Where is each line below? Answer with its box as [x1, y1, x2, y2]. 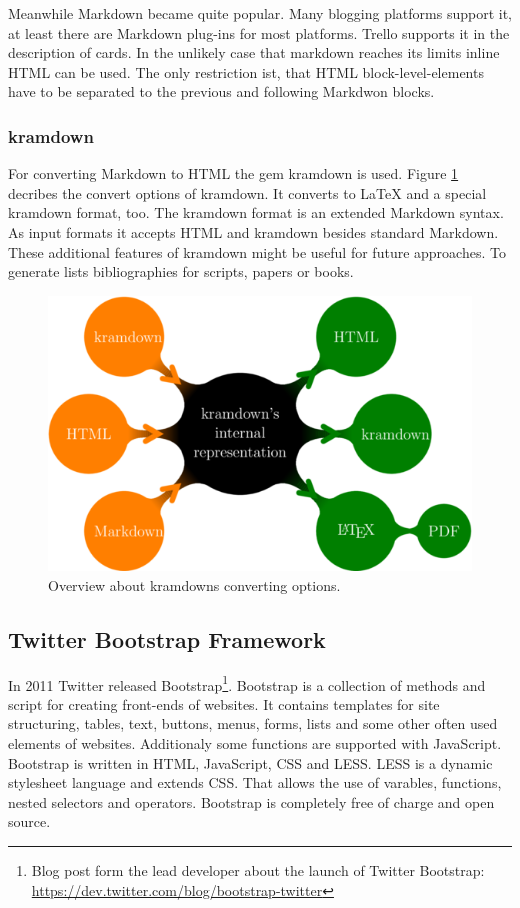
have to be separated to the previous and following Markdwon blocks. [8, 81, 435, 102]
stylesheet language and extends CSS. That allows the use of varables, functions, [8, 772, 502, 793]
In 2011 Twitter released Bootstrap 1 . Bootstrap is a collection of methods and [8, 671, 486, 695]
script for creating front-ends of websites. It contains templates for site [8, 693, 440, 714]
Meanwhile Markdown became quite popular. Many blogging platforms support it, [8, 3, 512, 23]
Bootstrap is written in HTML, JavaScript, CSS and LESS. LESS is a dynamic [8, 752, 493, 773]
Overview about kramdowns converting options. [48, 574, 341, 595]
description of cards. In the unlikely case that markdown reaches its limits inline [8, 42, 500, 63]
